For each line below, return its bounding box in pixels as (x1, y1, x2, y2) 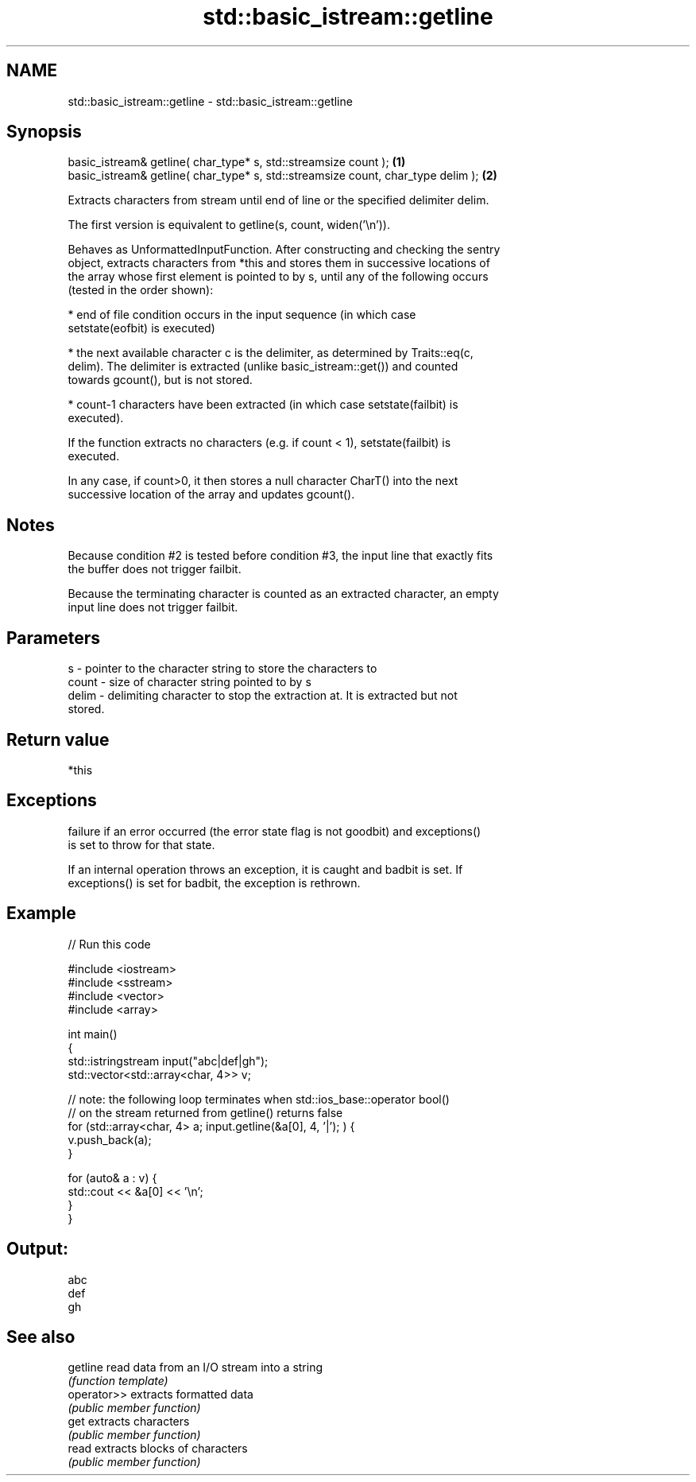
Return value (6, 729, 110, 750)
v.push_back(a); (68, 1132, 152, 1146)
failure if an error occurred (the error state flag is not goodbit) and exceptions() (68, 824, 481, 838)
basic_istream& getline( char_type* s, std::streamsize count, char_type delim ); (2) (68, 169, 497, 183)
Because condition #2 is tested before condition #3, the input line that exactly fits (68, 549, 493, 563)
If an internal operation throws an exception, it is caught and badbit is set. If (68, 862, 463, 876)
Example (6, 903, 76, 924)
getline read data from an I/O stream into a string (68, 1360, 323, 1375)
